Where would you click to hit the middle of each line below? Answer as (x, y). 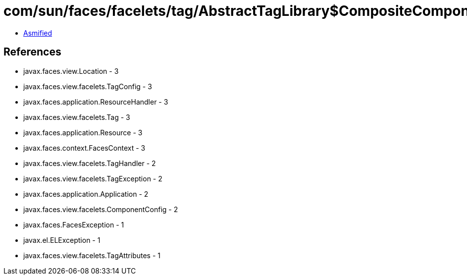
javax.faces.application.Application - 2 (86, 194)
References (32, 52)
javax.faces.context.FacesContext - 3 (84, 148)
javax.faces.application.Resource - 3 (83, 132)
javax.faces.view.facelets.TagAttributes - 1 (92, 255)
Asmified (38, 33)
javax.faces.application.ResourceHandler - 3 (96, 102)
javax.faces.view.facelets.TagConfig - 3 (88, 86)
